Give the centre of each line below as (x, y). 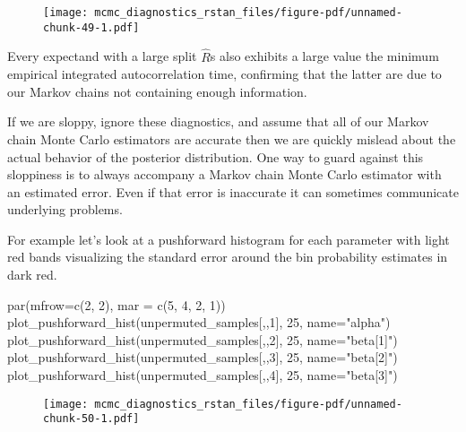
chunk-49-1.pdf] (91, 27)
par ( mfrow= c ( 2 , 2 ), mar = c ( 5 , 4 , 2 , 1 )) (116, 304)
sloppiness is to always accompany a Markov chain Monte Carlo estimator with (224, 174)
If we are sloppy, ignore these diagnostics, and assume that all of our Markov (218, 121)
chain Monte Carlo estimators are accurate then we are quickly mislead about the (232, 138)
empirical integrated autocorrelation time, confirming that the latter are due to (224, 74)
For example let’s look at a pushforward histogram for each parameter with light (229, 239)
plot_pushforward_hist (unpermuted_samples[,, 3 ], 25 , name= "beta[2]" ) (203, 357)
